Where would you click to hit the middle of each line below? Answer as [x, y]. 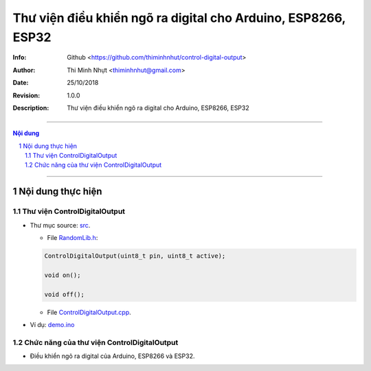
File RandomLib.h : [72, 238]
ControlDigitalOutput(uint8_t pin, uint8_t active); [135, 256]
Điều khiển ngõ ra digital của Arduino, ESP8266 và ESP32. [112, 356]
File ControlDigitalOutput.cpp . [89, 312]
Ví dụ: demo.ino [52, 324]
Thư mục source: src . [60, 225]
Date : [21, 83]
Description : [31, 108]
